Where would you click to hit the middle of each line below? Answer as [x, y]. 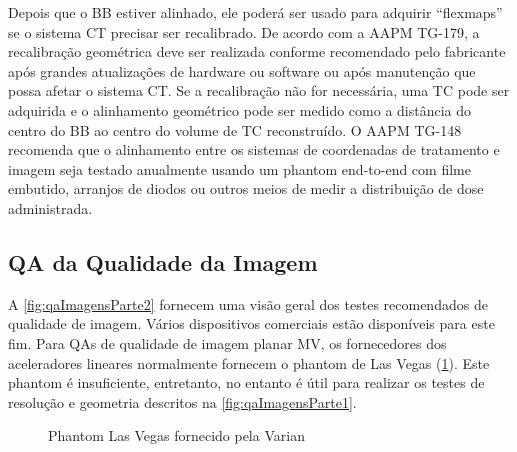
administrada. [50, 207]
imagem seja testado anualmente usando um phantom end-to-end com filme [239, 168]
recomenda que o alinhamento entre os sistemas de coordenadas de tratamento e [254, 149]
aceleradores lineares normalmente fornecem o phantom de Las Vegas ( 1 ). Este [249, 362]
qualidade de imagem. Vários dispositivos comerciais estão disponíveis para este [251, 323]
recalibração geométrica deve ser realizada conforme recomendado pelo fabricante [257, 51]
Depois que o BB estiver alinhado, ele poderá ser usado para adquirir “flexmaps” [255, 12]
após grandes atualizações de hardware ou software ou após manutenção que [242, 70]
